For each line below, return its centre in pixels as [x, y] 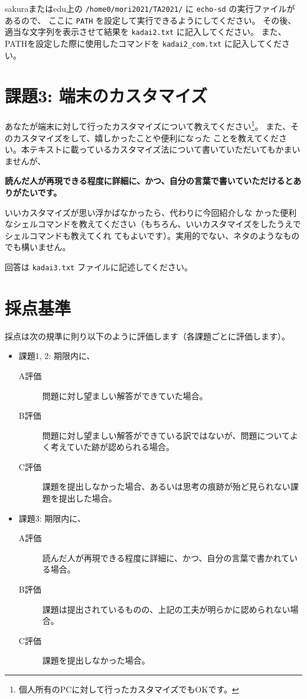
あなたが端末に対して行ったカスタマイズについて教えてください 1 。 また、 [148, 125]
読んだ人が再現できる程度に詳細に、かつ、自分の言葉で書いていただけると [149, 181]
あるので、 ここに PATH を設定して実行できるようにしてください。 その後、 [151, 20]
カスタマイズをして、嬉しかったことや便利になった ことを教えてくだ [146, 137]
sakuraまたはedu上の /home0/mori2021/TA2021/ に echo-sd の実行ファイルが [150, 8]
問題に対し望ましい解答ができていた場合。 [125, 395]
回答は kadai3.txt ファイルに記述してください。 [99, 266]
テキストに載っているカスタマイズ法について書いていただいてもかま [161, 149]
